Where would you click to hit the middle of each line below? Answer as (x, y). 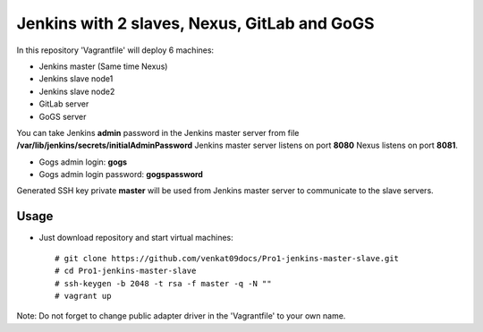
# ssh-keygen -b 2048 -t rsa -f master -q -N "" (163, 283)
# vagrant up (83, 296)
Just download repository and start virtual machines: (136, 238)
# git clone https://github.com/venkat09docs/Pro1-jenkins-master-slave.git (227, 258)
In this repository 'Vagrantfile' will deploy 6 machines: (115, 50)
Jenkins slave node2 (77, 91)
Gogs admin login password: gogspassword (121, 175)
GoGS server (63, 116)
